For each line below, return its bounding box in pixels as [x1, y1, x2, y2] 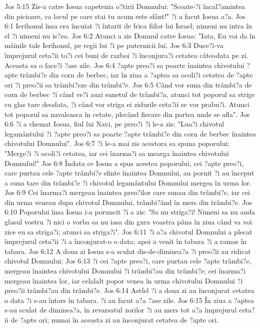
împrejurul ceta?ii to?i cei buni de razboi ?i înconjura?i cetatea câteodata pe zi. [4, 49, 248, 60]
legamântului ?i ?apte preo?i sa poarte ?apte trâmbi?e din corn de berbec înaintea [4, 128, 256, 138]
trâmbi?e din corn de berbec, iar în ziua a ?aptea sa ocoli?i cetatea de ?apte [20, 69, 253, 80]
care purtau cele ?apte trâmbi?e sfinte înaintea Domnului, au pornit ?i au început [4, 167, 254, 178]
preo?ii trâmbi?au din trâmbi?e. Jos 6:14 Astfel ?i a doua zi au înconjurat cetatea [4, 285, 254, 295]
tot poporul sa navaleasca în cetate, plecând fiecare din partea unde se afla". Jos [4, 108, 250, 119]
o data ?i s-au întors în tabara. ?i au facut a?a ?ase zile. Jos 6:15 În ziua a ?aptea [4, 294, 254, 305]
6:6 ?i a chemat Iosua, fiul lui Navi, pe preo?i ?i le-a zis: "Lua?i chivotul [4, 118, 224, 129]
